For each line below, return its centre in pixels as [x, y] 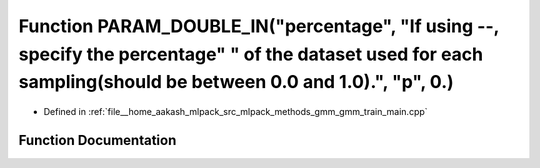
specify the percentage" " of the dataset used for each [251, 54]
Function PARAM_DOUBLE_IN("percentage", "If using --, [259, 26]
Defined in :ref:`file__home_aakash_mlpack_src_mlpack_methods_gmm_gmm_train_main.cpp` [236, 112]
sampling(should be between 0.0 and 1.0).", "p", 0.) [236, 82]
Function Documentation [97, 140]
